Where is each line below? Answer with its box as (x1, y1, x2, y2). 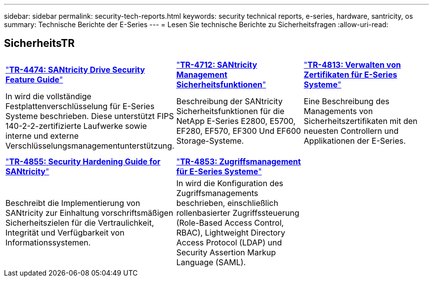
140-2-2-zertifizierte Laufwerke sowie (5, 120, 147, 131)
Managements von (303, 106, 373, 116)
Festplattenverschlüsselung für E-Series (5, 101, 155, 111)
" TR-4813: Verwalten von (303, 59, 401, 70)
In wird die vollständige (5, 91, 91, 101)
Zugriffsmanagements (176, 188, 259, 198)
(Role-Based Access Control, (176, 217, 284, 228)
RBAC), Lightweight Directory (176, 227, 285, 238)
